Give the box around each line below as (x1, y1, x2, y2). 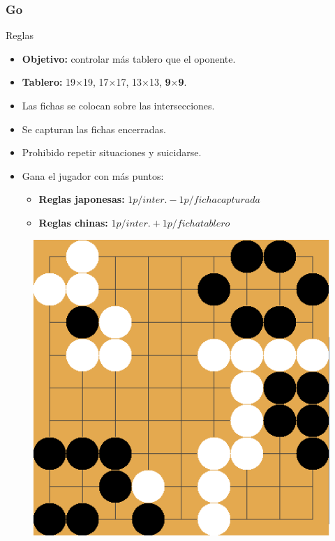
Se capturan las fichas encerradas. (22, 121, 166, 136)
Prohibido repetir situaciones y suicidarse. (22, 145, 202, 160)
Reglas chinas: (38, 215, 108, 229)
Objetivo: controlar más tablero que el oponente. (22, 51, 236, 66)
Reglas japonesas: (38, 192, 125, 206)
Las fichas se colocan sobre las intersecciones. (22, 98, 215, 112)
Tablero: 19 (22, 75, 76, 89)
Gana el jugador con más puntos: (22, 168, 164, 183)
